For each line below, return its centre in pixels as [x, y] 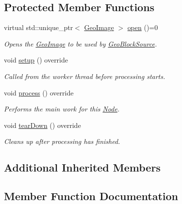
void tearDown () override [42, 125]
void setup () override [36, 60]
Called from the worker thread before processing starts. [85, 76]
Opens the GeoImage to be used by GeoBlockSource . [81, 43]
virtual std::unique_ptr [39, 27]
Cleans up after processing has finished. [62, 141]
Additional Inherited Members [82, 167]
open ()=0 [143, 27]
